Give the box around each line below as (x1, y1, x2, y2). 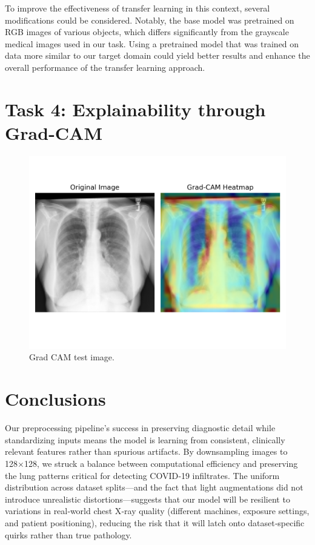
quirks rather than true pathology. (5, 528, 132, 541)
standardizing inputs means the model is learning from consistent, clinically (5, 433, 285, 446)
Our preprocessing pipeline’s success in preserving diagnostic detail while (5, 421, 276, 434)
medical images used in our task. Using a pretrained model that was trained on (5, 37, 299, 50)
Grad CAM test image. (29, 351, 114, 363)
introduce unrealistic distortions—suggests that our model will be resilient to (5, 492, 290, 505)
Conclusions (5, 386, 106, 411)
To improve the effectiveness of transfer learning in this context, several (5, 2, 270, 14)
